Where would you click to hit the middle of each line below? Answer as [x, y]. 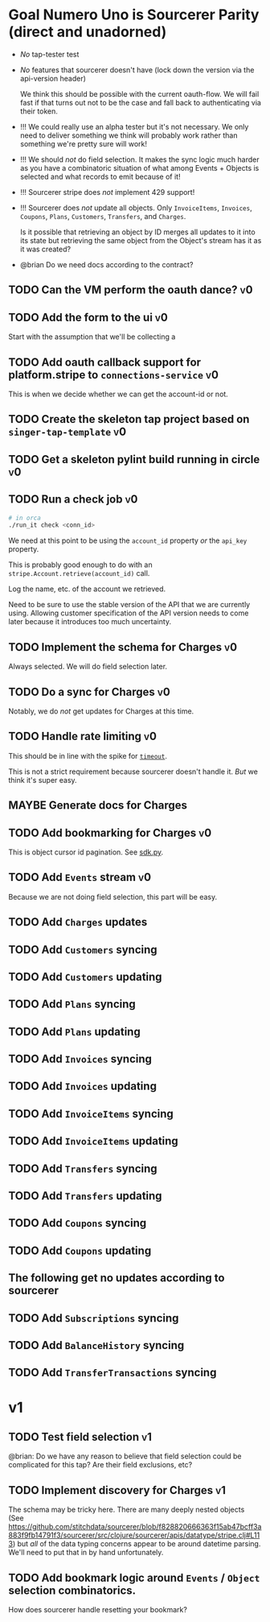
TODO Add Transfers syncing [83, 1168]
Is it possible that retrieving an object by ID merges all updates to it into [137, 232]
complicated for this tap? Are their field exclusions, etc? [100, 1465]
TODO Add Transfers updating [85, 1196]
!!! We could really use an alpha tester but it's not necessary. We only [134, 126]
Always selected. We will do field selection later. [88, 667]
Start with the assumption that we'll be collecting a [92, 337]
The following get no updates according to [117, 1278]
